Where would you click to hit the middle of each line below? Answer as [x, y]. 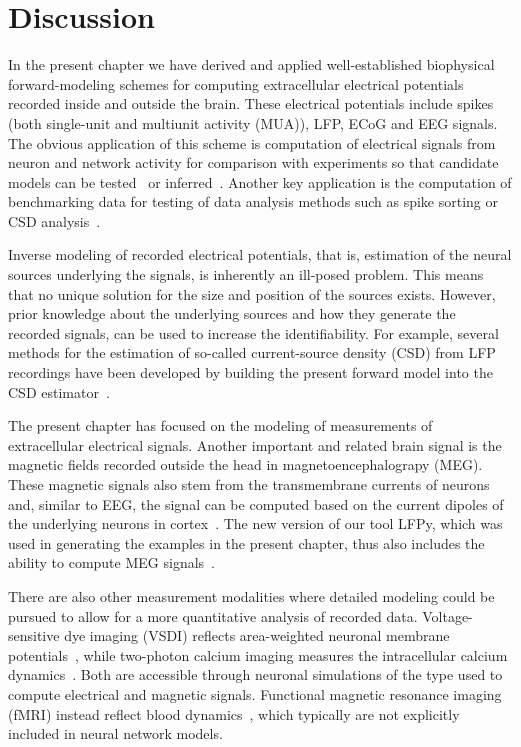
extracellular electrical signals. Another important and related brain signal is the [255, 444]
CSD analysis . [54, 220]
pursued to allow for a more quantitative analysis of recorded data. [213, 615]
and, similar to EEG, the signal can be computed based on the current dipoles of [256, 503]
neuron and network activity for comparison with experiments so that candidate [253, 162]
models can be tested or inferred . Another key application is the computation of [260, 181]
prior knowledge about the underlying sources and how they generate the [232, 313]
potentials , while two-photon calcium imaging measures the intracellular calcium [258, 654]
